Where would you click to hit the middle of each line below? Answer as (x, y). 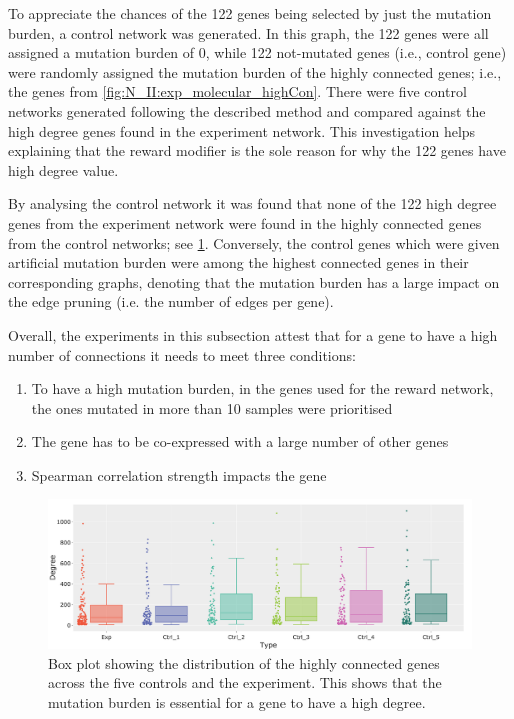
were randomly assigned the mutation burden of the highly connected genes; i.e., (255, 71)
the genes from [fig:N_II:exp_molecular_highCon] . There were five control (237, 91)
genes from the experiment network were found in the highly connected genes (245, 222)
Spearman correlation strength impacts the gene (179, 474)
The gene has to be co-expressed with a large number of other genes (240, 441)
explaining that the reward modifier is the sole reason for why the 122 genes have (257, 150)
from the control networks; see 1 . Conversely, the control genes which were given (254, 242)
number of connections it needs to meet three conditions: (182, 354)
